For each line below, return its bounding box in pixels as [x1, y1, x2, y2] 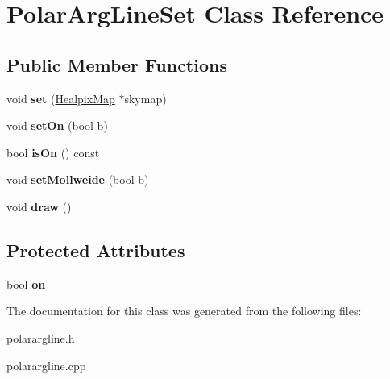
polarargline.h [6, 329, 75, 346]
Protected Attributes [6, 237, 185, 262]
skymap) [124, 90, 167, 106]
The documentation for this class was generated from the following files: [6, 302, 362, 319]
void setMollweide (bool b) [6, 171, 149, 188]
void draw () [6, 198, 72, 214]
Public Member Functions [6, 52, 227, 77]
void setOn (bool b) [6, 117, 108, 134]
